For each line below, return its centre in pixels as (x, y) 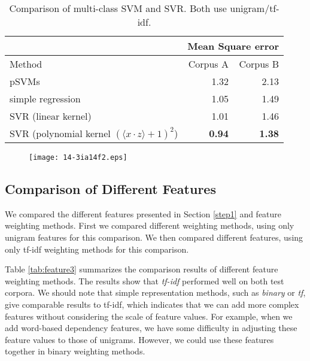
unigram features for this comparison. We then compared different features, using (154, 237)
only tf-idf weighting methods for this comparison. (97, 249)
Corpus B (259, 64)
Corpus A (208, 64)
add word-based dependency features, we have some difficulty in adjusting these (151, 328)
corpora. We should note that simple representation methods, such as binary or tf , (155, 292)
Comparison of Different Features (110, 189)
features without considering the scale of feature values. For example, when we (149, 316)
